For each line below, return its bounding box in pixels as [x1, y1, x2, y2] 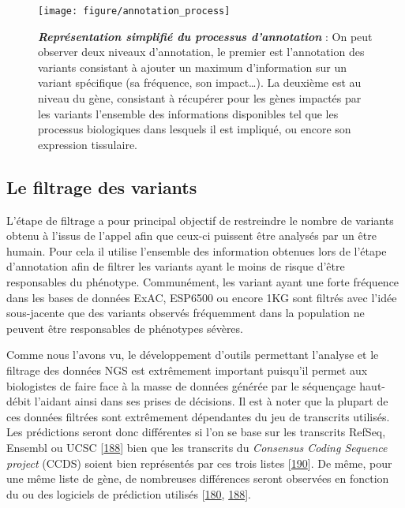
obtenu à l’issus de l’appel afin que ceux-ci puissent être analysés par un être [6, 227, 377, 244]
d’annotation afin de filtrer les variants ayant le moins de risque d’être [6, 258, 345, 275]
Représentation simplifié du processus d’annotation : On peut [38, 28, 373, 44]
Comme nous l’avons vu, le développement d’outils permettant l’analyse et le [6, 346, 379, 363]
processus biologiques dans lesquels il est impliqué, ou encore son [38, 121, 351, 137]
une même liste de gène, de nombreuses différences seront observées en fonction [6, 470, 389, 487]
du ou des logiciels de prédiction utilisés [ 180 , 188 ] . [6, 485, 251, 502]
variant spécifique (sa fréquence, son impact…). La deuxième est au [38, 74, 362, 91]
